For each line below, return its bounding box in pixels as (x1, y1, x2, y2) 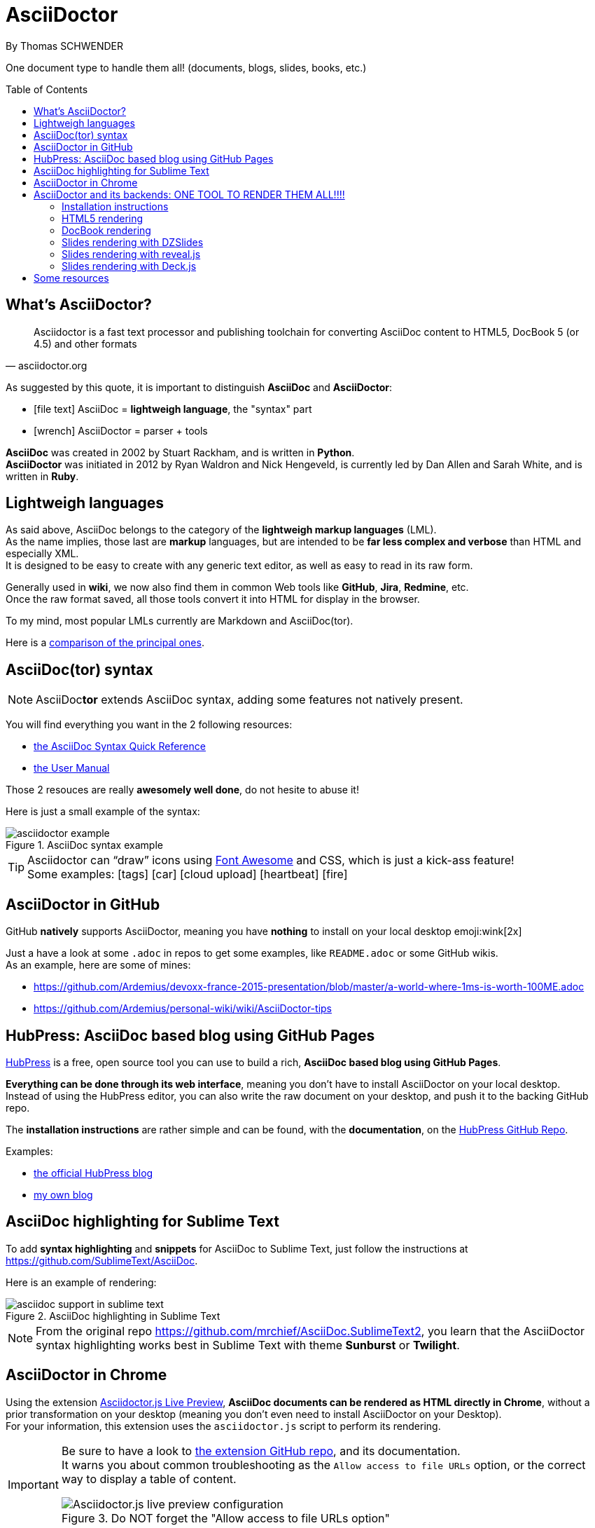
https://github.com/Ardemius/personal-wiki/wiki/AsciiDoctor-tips (34, 1002, 332, 1015)
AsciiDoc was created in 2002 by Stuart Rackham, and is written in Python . (6, 446, 355, 458)
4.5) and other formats (34, 337, 137, 350)
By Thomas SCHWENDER (6, 39, 124, 52)
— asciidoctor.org (6, 359, 87, 371)
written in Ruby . (6, 470, 79, 482)
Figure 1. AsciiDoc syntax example (6, 839, 163, 852)
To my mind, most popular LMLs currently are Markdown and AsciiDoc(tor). (6, 615, 353, 627)
